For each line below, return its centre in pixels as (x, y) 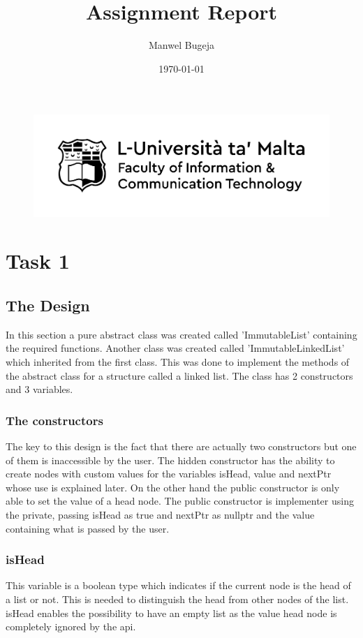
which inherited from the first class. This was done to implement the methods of (178, 361)
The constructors (54, 420)
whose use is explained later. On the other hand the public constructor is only (173, 487)
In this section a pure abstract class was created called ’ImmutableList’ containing (181, 334)
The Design (48, 305)
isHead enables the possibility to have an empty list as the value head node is (171, 613)
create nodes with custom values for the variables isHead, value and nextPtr (169, 474)
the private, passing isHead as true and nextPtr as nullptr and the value (160, 514)
